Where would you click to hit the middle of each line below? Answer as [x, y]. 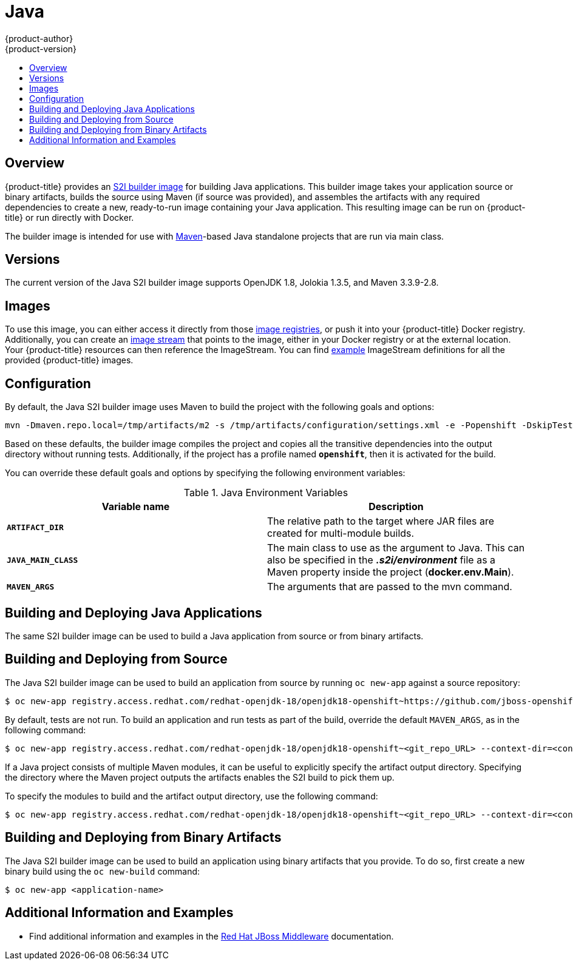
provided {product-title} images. [69, 360]
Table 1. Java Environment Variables [266, 493]
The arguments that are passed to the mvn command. [390, 587]
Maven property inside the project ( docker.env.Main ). [391, 572]
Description [396, 507]
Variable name [136, 507]
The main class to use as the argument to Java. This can [396, 548]
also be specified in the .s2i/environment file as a [381, 560]
